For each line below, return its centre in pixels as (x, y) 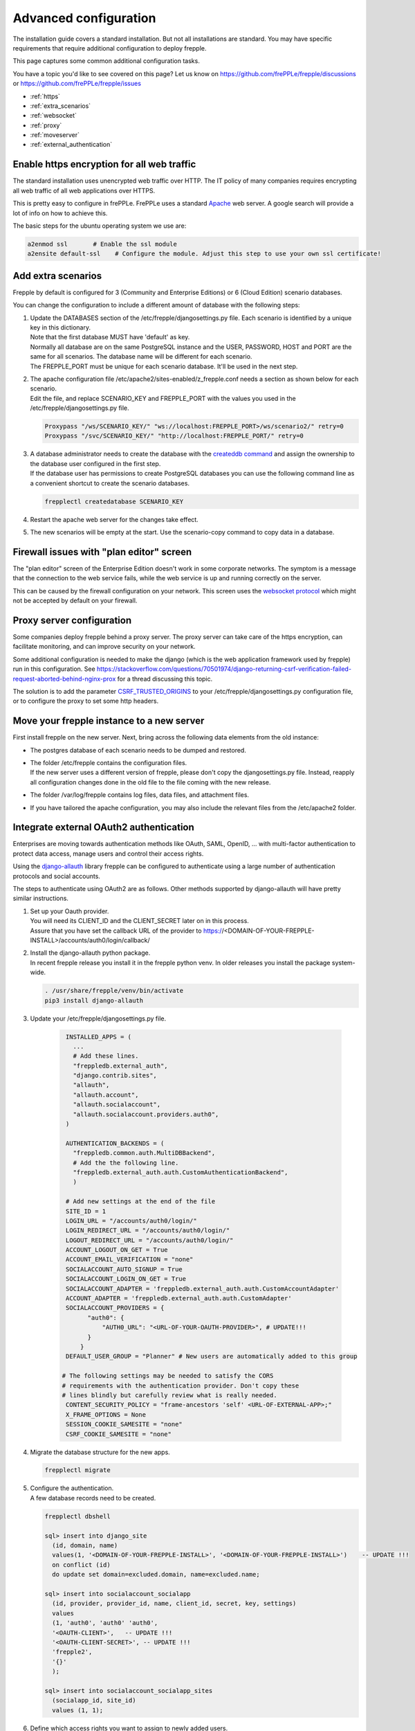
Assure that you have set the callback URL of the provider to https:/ (126, 931)
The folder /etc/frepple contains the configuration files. (109, 763)
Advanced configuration (84, 18)
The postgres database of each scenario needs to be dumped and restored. (138, 750)
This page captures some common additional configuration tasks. (106, 61)
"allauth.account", (106, 1095)
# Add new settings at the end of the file (141, 1202)
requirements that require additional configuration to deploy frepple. (110, 48)
